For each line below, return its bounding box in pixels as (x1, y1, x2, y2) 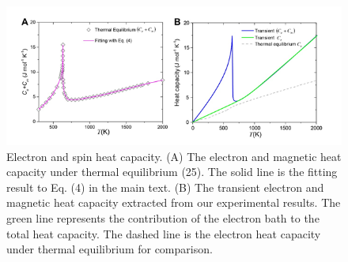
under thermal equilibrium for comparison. (6, 241, 213, 257)
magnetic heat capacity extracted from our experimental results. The (6, 194, 341, 211)
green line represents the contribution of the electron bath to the (6, 209, 320, 226)
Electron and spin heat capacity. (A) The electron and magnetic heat (6, 148, 342, 164)
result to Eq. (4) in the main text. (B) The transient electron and (6, 178, 324, 195)
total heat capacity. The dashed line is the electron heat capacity (6, 225, 321, 241)
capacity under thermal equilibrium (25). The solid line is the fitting (6, 163, 338, 180)
